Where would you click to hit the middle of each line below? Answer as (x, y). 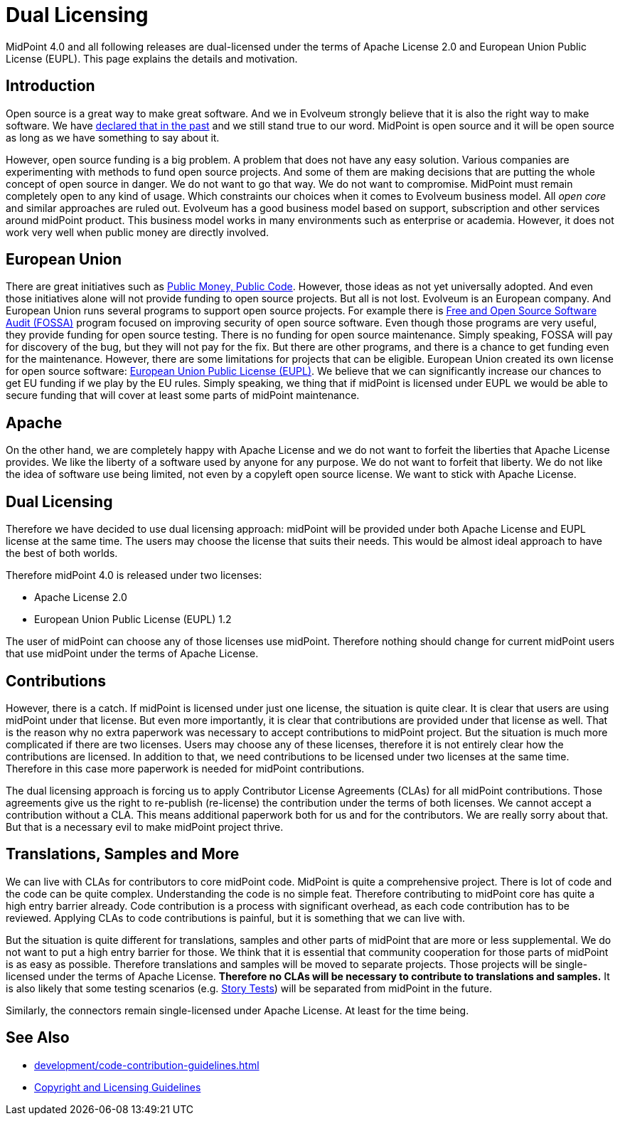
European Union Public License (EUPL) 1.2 (133, 620)
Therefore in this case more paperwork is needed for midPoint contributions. (185, 768)
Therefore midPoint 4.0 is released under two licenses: (134, 575)
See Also (38, 1038)
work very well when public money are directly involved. (137, 232)
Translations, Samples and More (123, 854)
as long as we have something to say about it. (113, 137)
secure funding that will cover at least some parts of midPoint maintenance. (183, 395)
